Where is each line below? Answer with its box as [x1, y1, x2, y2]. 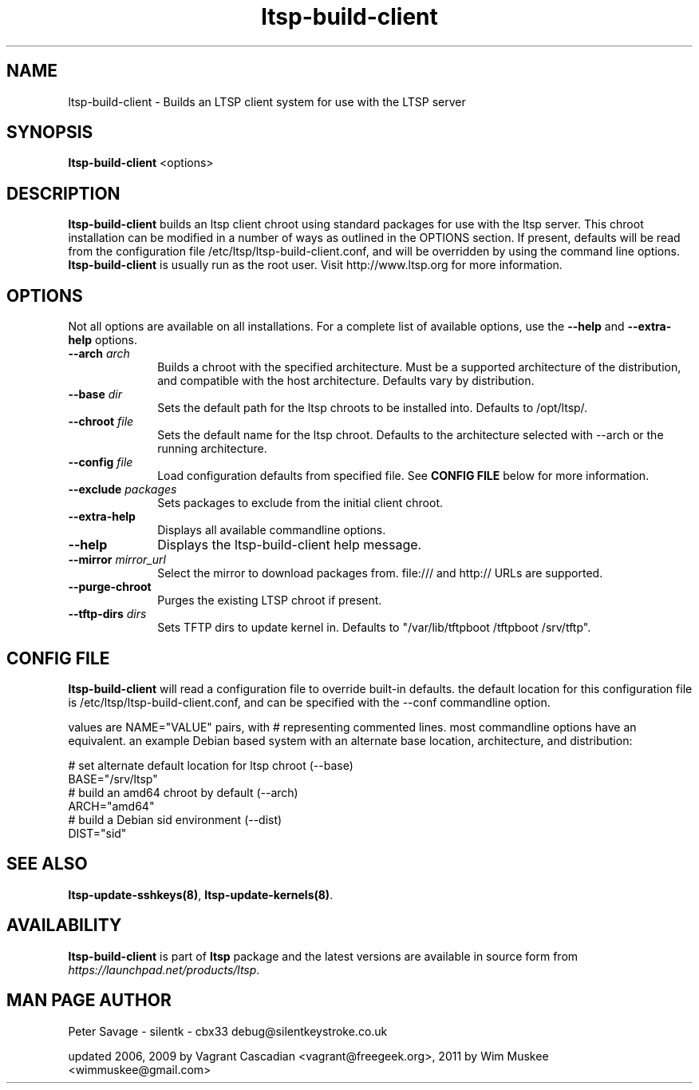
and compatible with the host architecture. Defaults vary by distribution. [157, 374, 535, 388]
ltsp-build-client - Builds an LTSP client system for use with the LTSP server [68, 94, 466, 109]
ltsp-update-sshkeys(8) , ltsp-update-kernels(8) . [68, 887, 334, 902]
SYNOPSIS [6, 122, 93, 143]
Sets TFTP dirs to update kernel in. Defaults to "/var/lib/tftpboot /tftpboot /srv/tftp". [157, 620, 591, 635]
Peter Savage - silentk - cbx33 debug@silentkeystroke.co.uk [68, 1024, 388, 1038]
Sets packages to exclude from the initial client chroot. [157, 496, 444, 510]
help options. [68, 333, 138, 347]
